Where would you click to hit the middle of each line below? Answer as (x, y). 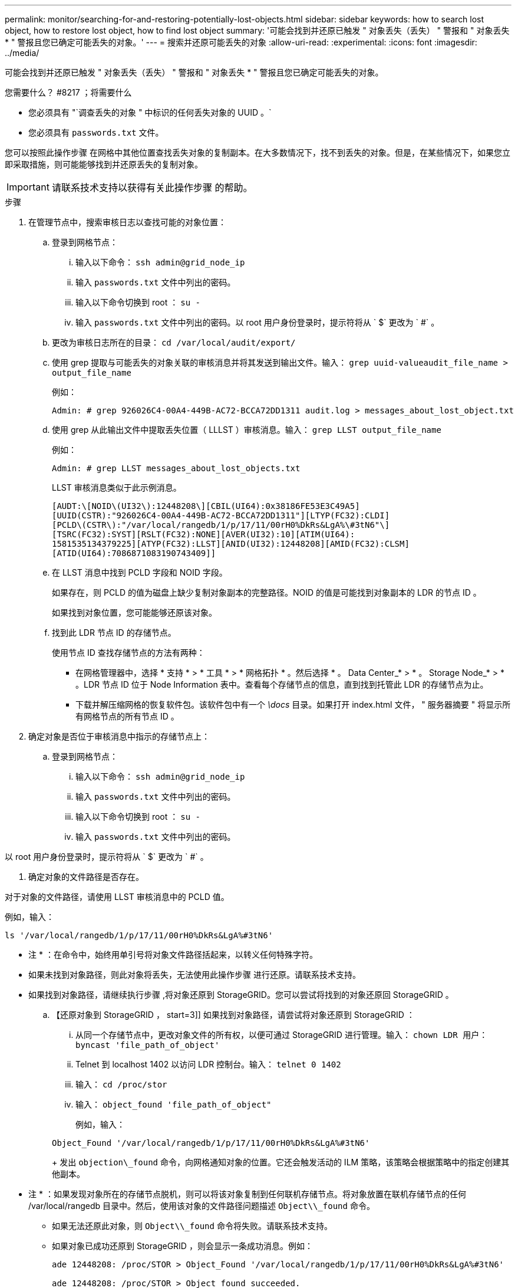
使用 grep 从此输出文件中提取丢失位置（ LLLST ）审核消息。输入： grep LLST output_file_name (247, 430)
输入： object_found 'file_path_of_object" (174, 1104)
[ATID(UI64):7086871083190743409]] (134, 553)
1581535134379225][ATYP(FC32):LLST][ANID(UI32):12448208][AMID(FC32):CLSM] (231, 544)
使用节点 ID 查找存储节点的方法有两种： (128, 653)
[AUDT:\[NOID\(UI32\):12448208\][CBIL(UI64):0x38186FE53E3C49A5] (206, 506)
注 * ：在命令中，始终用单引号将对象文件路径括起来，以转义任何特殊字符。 (173, 954)
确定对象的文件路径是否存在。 (86, 877)
